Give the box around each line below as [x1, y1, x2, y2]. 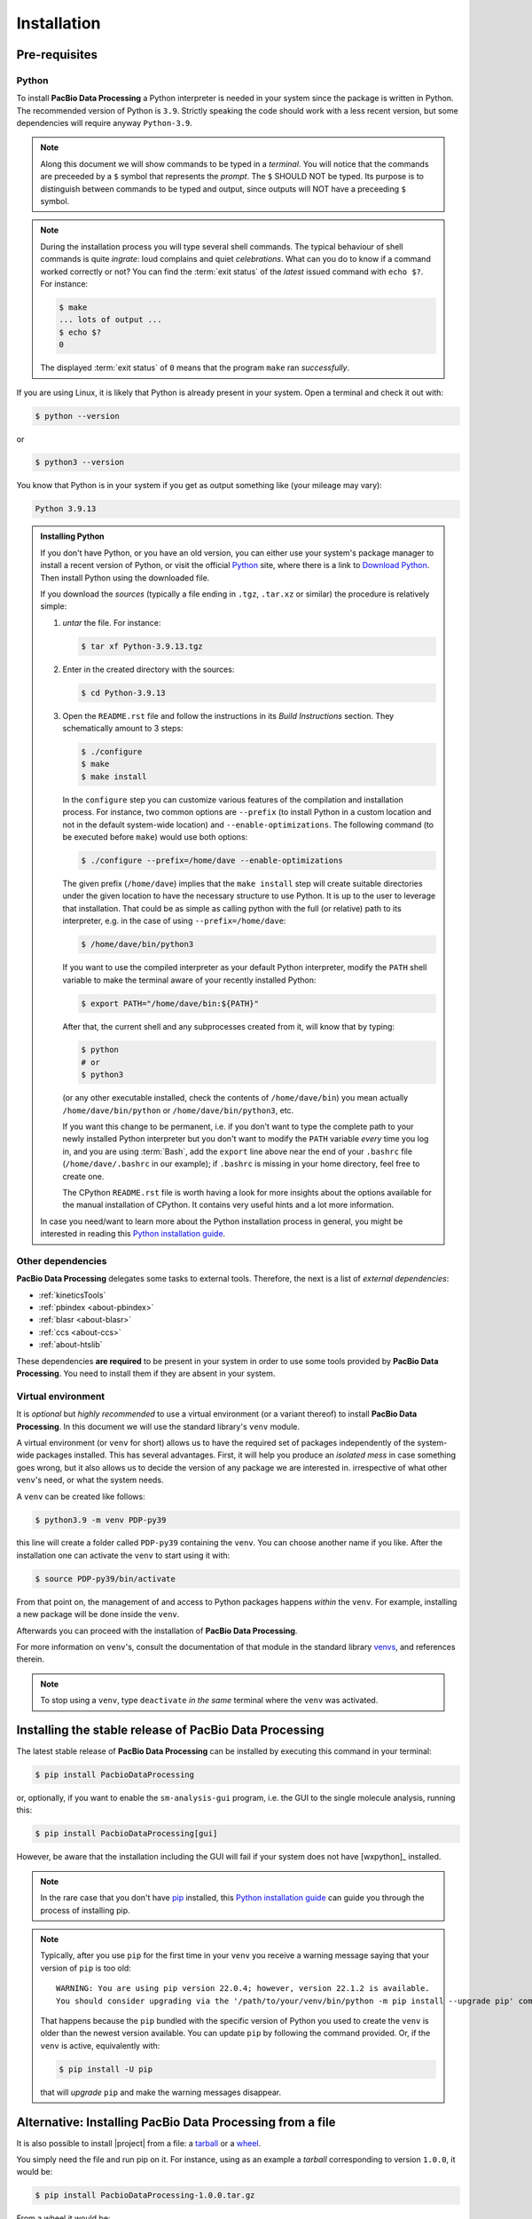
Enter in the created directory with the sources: [62, 664, 235, 675]
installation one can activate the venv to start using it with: [16, 1550, 231, 1560]
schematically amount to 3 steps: [62, 723, 184, 734]
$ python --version [35, 411, 120, 421]
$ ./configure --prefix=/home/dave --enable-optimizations [81, 856, 343, 865]
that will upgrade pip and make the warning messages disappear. [40, 2087, 282, 2097]
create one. [62, 1171, 105, 1181]
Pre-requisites [16, 47, 98, 62]
